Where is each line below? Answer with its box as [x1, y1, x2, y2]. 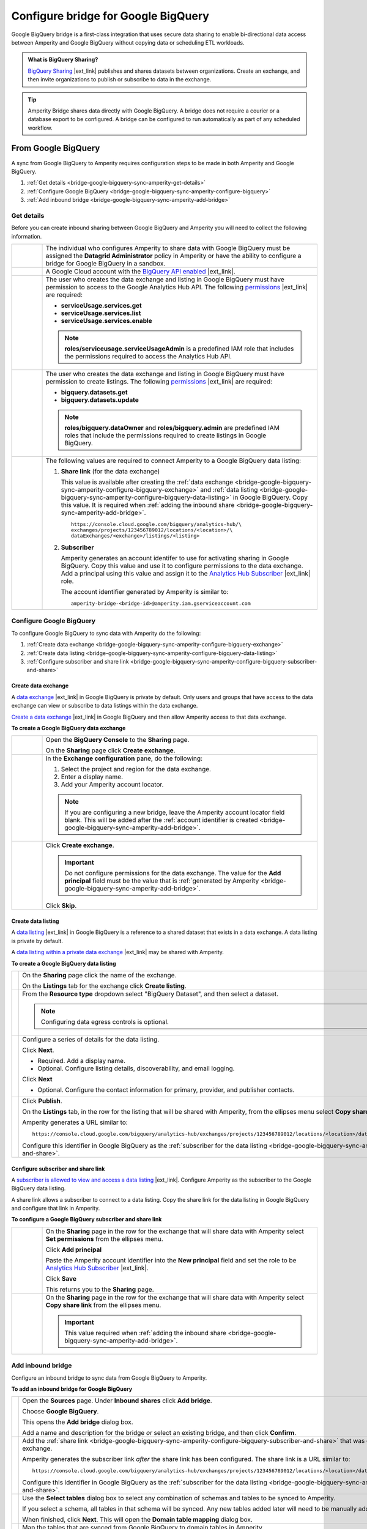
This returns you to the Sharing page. [45, 1285, 154, 1294]
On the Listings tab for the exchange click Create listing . [22, 982, 187, 990]
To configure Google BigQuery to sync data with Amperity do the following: [11, 629, 201, 637]
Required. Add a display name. [37, 1056, 125, 1065]
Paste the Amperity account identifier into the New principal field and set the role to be [45, 1256, 297, 1264]
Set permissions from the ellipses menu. [45, 1234, 163, 1243]
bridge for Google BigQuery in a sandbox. [45, 259, 166, 268]
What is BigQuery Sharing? [28, 56, 98, 64]
